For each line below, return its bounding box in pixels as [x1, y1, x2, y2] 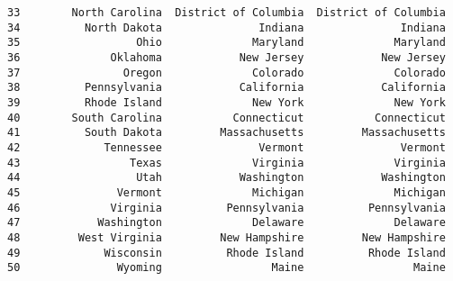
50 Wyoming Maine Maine [7, 261, 446, 275]
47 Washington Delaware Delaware [7, 216, 446, 230]
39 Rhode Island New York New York [7, 95, 446, 109]
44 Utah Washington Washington [7, 171, 446, 185]
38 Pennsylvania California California [7, 81, 446, 95]
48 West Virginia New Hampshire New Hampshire [7, 231, 446, 244]
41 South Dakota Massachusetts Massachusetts [7, 126, 446, 140]
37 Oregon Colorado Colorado [7, 66, 446, 79]
